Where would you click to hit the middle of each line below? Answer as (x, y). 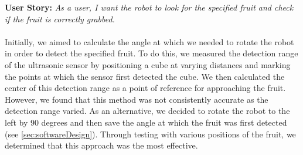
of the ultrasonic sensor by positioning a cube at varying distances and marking (148, 64)
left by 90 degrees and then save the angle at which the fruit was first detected (146, 122)
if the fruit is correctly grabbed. (60, 18)
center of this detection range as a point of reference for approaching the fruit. (145, 88)
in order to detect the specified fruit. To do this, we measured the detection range (151, 53)
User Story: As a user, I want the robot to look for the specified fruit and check (149, 7)
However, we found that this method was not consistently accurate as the (137, 99)
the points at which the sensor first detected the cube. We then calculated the (145, 76)
